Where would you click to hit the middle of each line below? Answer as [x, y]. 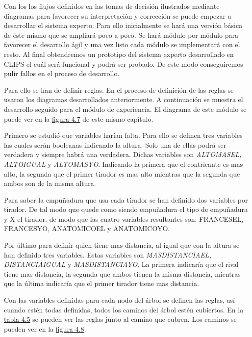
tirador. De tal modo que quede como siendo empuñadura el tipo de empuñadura [126, 209]
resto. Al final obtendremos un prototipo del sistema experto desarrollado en [119, 54]
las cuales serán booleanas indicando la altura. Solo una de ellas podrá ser [115, 144]
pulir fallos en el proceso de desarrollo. [62, 73]
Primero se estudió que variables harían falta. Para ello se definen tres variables [123, 135]
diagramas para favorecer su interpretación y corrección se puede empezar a [118, 15]
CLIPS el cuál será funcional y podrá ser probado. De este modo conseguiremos [124, 64]
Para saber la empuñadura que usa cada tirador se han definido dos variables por [126, 199]
